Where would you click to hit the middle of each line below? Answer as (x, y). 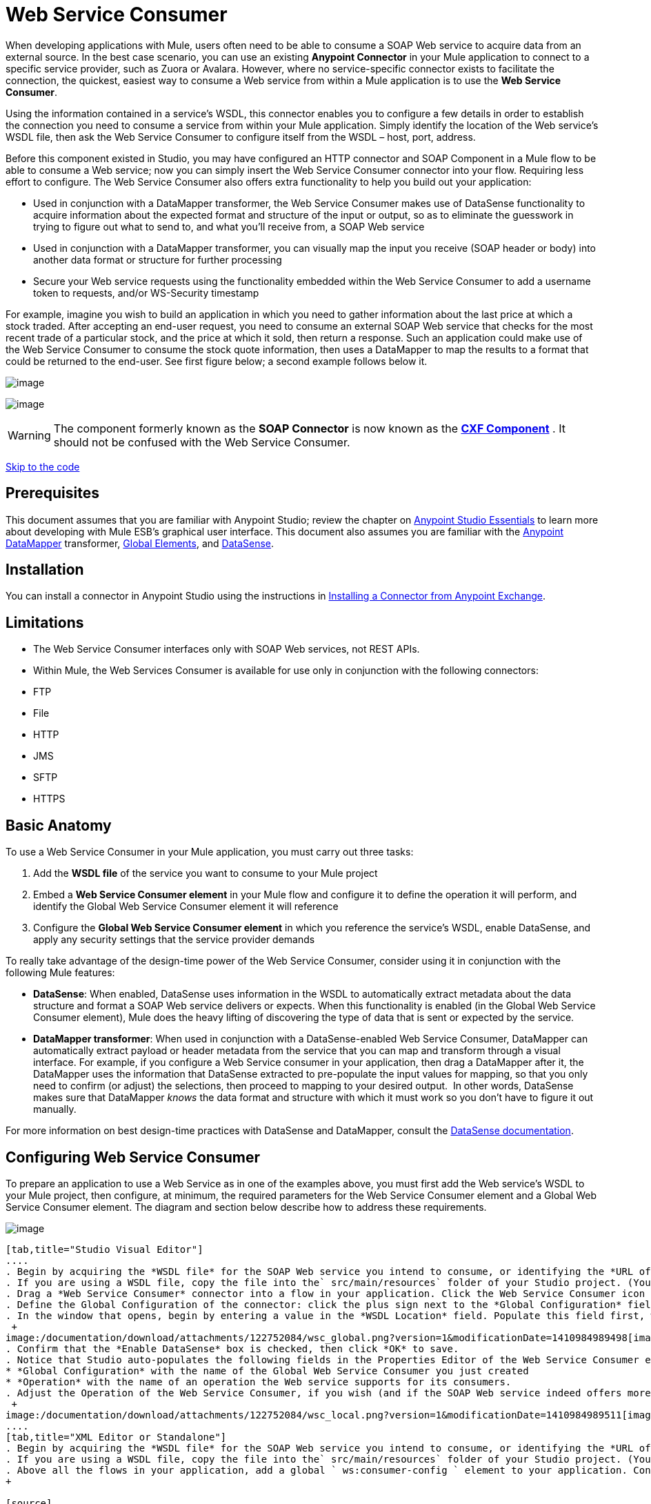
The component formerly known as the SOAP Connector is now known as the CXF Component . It (309, 428)
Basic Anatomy (59, 825)
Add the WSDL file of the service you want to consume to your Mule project (206, 873)
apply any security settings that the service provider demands (174, 940)
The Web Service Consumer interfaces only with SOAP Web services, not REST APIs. (227, 649)
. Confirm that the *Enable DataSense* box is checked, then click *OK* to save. (232, 1348)
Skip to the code (43, 466)
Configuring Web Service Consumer (133, 1157)
